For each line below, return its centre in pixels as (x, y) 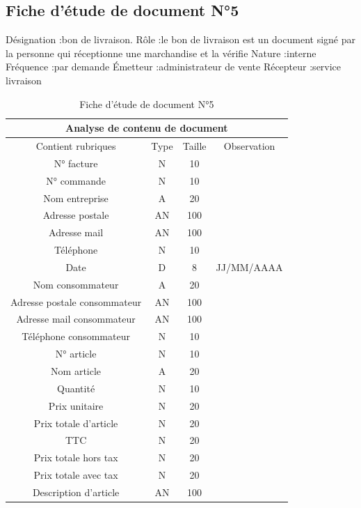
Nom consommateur (76, 284)
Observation (249, 146)
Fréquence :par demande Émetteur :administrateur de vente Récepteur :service (174, 67)
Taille (194, 146)
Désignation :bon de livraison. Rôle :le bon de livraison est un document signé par (180, 39)
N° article (76, 354)
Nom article (76, 370)
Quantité (76, 388)
